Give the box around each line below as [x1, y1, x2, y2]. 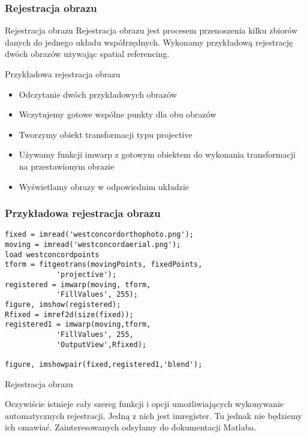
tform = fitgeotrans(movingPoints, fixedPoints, [5, 260, 203, 269]
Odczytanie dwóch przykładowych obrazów [19, 88, 177, 100]
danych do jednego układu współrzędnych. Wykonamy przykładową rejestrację [5, 35, 293, 48]
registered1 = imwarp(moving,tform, [5, 320, 151, 329]
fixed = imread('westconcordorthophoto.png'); [5, 230, 194, 239]
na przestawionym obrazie [19, 159, 115, 172]
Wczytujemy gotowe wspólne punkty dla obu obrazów [19, 108, 216, 120]
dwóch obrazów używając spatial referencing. [5, 47, 170, 60]
